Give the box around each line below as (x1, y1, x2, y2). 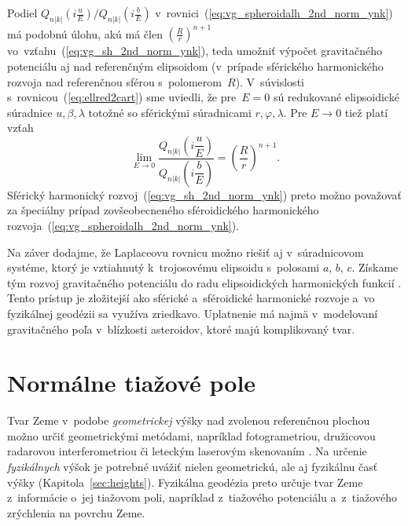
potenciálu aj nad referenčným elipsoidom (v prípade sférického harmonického (7, 57, 384, 74)
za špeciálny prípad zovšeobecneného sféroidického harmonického (7, 202, 319, 218)
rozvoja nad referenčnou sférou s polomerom (7, 73, 222, 89)
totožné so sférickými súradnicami (88, 104, 252, 120)
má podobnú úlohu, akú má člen (7, 25, 163, 42)
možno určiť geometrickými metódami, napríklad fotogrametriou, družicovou (7, 427, 376, 444)
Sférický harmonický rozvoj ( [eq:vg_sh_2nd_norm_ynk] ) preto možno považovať (7, 186, 402, 203)
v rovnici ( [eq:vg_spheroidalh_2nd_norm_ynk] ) (155, 5, 393, 20)
